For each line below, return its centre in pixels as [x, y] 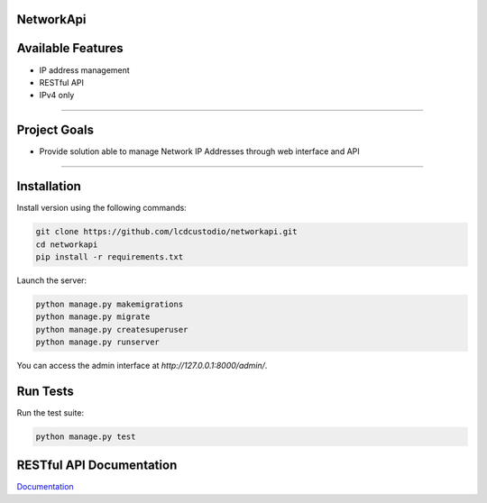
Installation [49, 186]
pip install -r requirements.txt [110, 256]
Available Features [70, 48]
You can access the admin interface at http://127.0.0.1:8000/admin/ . [142, 366]
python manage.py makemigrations [110, 304]
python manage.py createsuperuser [112, 329]
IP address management [84, 70]
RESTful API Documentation [97, 466]
